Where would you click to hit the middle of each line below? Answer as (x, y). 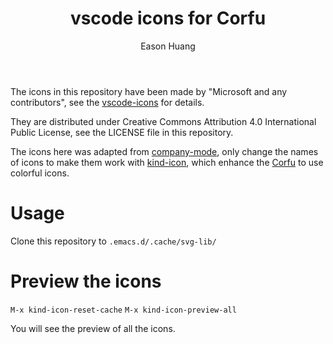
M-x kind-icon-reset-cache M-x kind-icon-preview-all (123, 310)
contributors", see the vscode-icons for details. (107, 102)
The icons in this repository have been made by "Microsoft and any (149, 91)
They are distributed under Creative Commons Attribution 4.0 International (163, 121)
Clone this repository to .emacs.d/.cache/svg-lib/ (113, 241)
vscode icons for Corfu (168, 18)
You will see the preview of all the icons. (93, 328)
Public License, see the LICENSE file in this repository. (122, 132)
